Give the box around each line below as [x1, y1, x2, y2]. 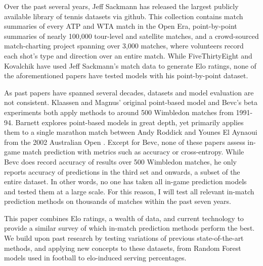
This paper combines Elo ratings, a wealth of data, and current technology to [4, 212, 244, 223]
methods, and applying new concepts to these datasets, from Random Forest [4, 242, 241, 253]
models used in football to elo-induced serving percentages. [4, 252, 187, 263]
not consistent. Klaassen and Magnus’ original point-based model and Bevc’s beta [4, 97, 257, 108]
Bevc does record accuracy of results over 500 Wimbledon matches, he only [4, 156, 237, 167]
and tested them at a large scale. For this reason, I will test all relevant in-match [4, 186, 254, 196]
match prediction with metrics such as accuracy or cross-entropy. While [22, 146, 244, 157]
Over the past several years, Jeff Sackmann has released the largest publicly [4, 1, 239, 11]
